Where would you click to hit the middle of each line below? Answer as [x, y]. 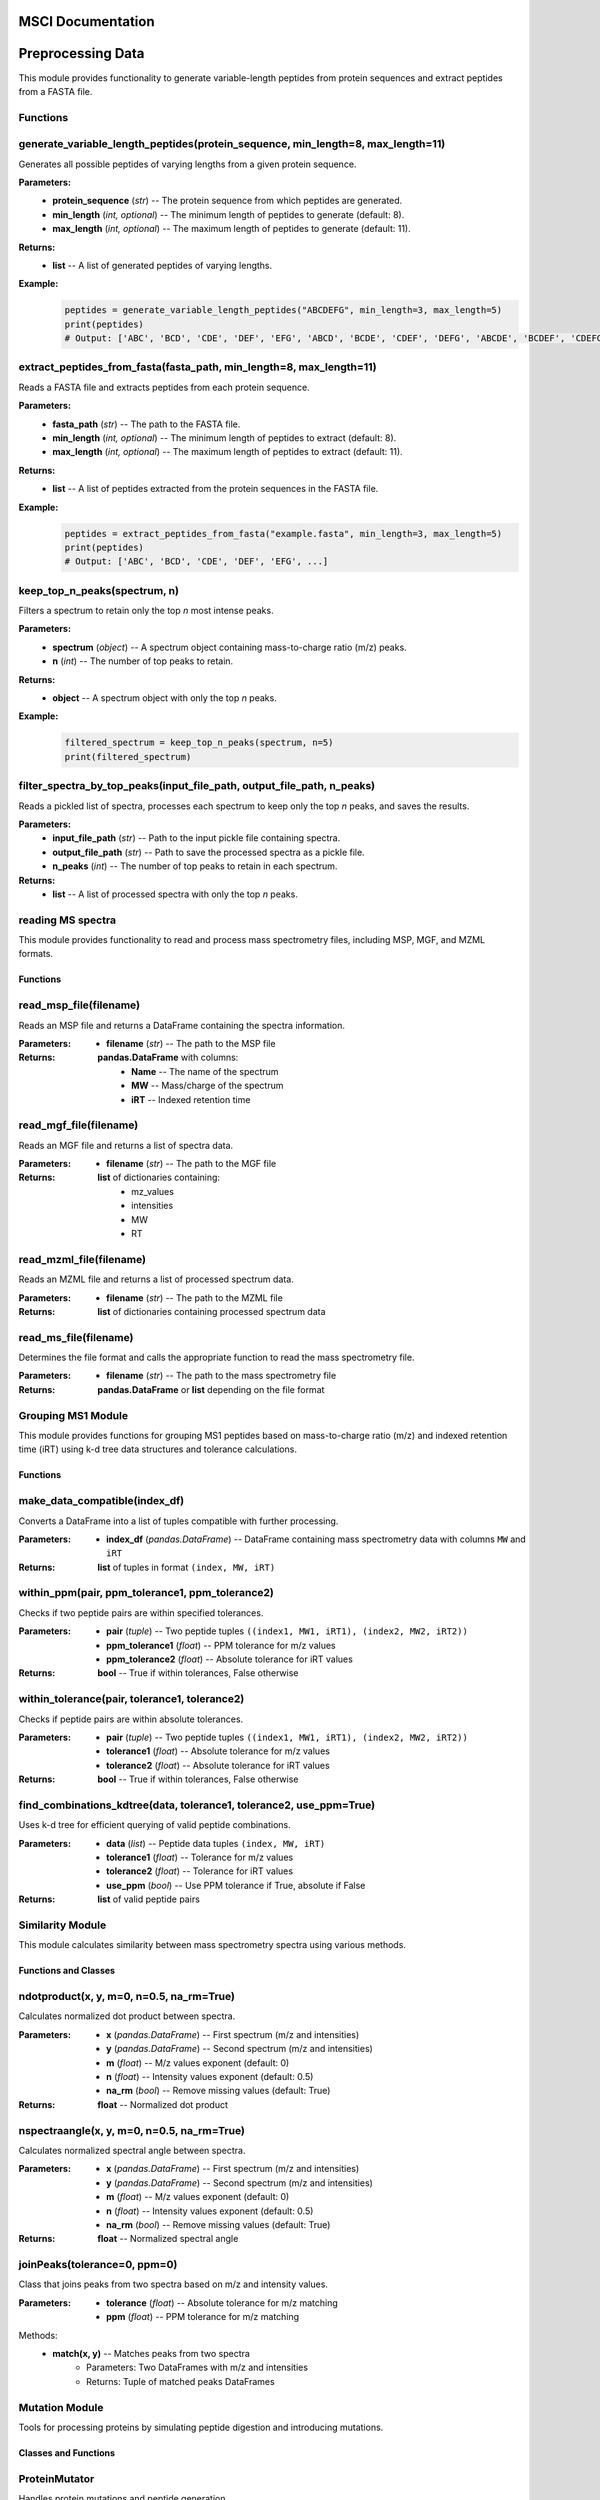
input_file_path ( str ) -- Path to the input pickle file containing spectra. [196, 838]
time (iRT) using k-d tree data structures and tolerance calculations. [157, 1449]
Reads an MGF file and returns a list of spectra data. [126, 1145]
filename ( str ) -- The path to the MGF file [191, 1164]
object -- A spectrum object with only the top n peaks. [164, 698]
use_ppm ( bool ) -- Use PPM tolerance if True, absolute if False [236, 1885]
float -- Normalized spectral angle [168, 2239]
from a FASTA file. [55, 91]
